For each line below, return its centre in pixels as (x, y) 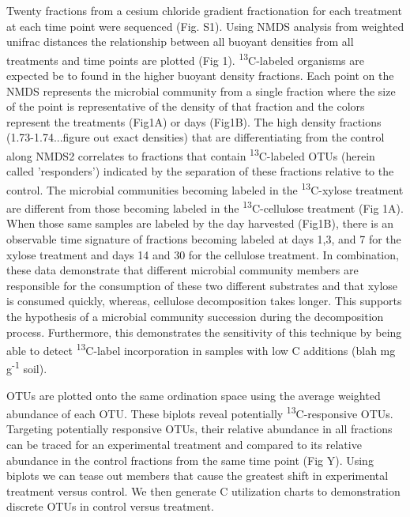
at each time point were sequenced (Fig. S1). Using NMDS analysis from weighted (205, 26)
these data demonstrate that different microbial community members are (182, 270)
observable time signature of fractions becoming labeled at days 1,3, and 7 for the (204, 238)
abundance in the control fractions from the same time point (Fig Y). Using (190, 460)
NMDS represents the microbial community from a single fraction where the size (201, 91)
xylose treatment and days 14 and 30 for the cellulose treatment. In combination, (203, 254)
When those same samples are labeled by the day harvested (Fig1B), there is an (200, 223)
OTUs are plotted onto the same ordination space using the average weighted (194, 395)
